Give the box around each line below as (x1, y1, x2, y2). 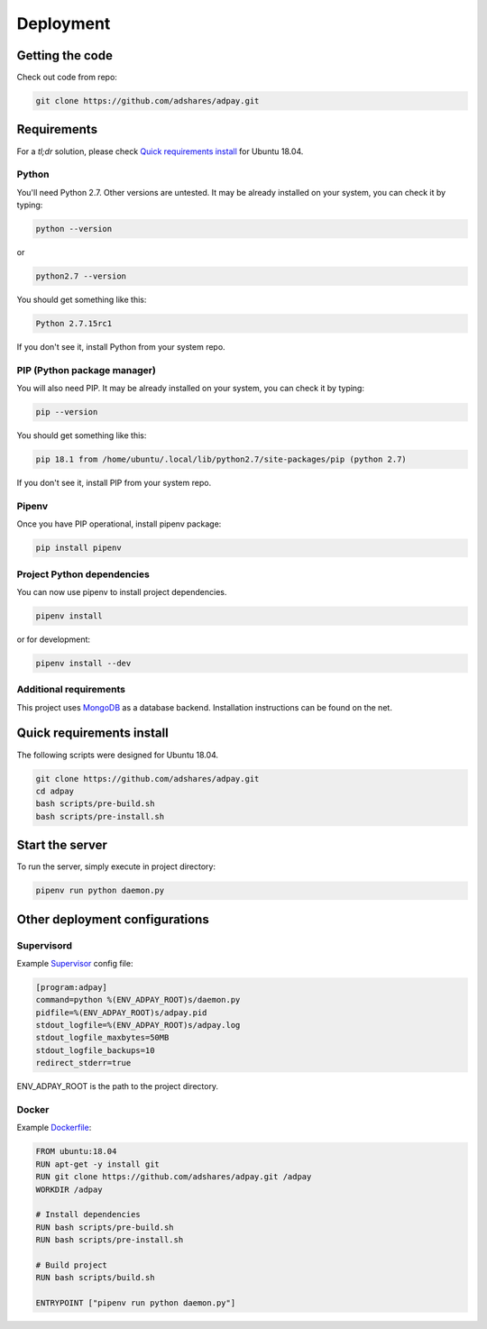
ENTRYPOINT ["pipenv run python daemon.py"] (35, 1298, 236, 1308)
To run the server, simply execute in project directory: (16, 861, 216, 872)
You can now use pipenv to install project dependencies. (16, 586, 227, 597)
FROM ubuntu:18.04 (35, 1146, 117, 1157)
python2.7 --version (35, 271, 126, 281)
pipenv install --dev (35, 658, 132, 668)
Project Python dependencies (16, 568, 151, 581)
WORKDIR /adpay (35, 1184, 103, 1195)
